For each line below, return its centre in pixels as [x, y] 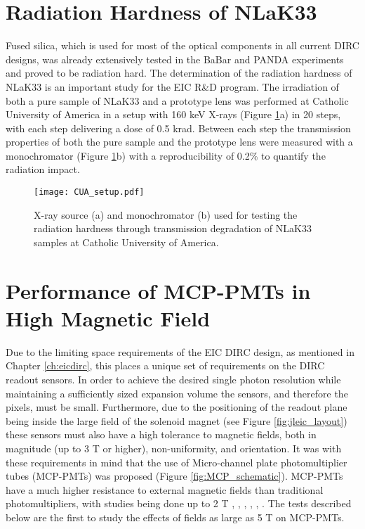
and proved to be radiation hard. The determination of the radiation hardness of [179, 73]
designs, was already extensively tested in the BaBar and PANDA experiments [175, 59]
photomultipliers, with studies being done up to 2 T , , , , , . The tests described [179, 503]
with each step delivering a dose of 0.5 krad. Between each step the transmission [178, 128]
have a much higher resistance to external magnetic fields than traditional [165, 489]
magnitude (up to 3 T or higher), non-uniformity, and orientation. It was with [174, 448]
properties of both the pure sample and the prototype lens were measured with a [179, 142]
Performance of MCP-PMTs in [158, 290]
